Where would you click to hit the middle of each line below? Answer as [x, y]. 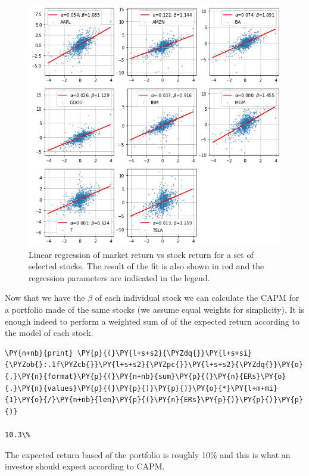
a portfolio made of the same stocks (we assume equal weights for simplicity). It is [155, 309]
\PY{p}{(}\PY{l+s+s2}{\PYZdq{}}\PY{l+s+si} [165, 353]
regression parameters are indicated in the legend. [119, 277]
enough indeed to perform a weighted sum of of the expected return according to [152, 321]
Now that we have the [45, 298]
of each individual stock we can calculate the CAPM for [197, 298]
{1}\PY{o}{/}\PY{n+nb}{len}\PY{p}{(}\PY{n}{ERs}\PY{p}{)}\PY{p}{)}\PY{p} [154, 400]
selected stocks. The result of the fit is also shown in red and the [146, 266]
